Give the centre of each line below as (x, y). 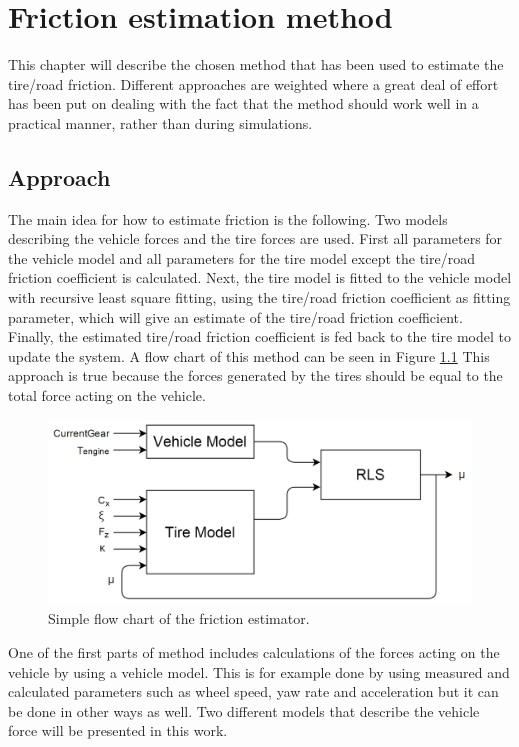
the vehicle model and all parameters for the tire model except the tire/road (241, 257)
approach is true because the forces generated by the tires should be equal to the (255, 375)
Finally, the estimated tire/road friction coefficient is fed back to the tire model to (259, 336)
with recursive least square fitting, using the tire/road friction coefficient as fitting (259, 297)
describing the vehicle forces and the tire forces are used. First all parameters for (255, 238)
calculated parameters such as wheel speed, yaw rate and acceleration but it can (253, 691)
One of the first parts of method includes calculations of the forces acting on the (254, 651)
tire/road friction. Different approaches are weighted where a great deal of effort (253, 83)
